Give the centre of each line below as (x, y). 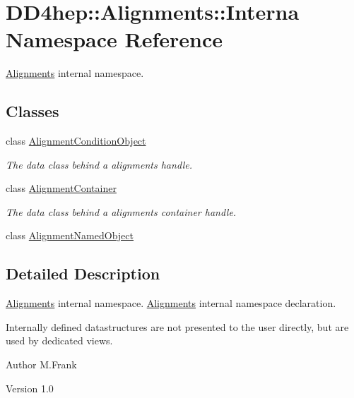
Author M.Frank (41, 364)
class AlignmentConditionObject (76, 141)
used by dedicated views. (59, 340)
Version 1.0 (30, 388)
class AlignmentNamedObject (70, 235)
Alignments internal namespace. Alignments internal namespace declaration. (171, 303)
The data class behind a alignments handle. (99, 164)
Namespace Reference (114, 39)
